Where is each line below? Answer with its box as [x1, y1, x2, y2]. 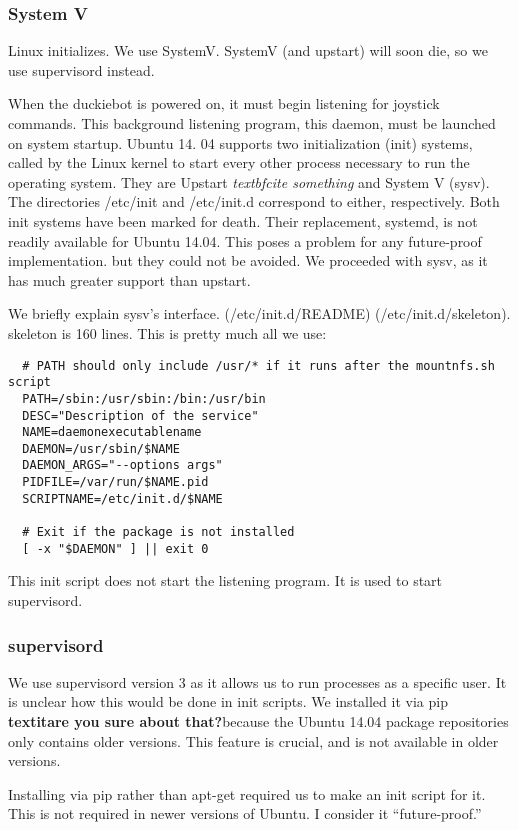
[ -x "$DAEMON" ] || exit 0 [22, 541, 209, 556]
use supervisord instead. [8, 59, 155, 80]
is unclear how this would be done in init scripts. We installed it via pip [8, 691, 448, 712]
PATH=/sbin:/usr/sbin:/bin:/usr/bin [22, 391, 266, 406]
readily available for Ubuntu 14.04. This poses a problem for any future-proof [8, 230, 482, 251]
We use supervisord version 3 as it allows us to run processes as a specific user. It [8, 671, 507, 692]
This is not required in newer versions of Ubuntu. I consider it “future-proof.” [8, 803, 482, 824]
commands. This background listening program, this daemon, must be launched [8, 113, 496, 133]
